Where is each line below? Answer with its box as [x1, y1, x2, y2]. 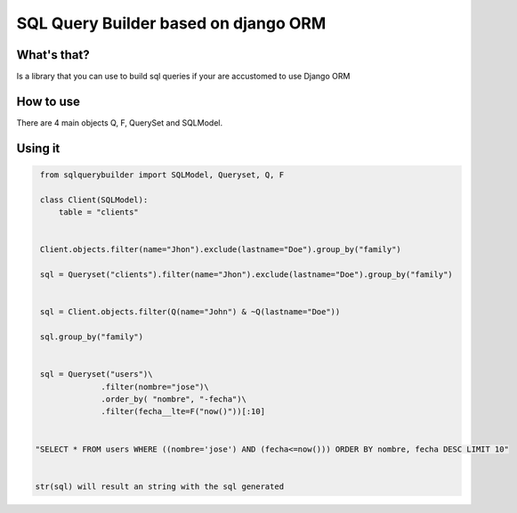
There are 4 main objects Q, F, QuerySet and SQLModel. [16, 117, 222, 128]
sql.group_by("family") [40, 332, 144, 342]
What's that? [16, 47, 90, 62]
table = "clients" [58, 208, 140, 217]
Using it [16, 141, 61, 156]
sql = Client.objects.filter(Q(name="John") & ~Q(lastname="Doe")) [40, 307, 341, 317]
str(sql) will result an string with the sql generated [35, 481, 285, 492]
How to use [16, 94, 80, 109]
